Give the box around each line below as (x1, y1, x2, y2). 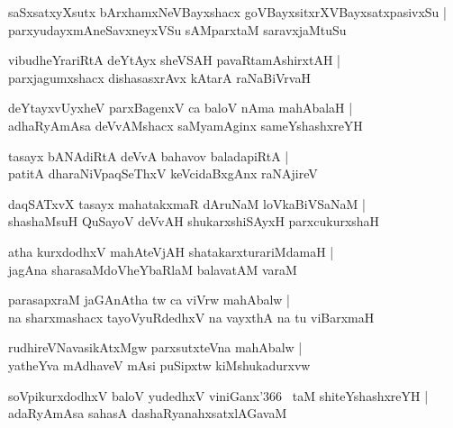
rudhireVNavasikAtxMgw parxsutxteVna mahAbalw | (8, 338, 303, 357)
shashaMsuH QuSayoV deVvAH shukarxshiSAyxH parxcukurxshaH (8, 212, 380, 231)
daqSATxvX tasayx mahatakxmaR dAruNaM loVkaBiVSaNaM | (8, 194, 366, 213)
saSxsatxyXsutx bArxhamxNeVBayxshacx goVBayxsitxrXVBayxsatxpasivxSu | (8, 3, 447, 21)
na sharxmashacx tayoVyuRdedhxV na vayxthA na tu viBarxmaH (8, 307, 375, 326)
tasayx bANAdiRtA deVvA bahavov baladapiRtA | (8, 146, 289, 165)
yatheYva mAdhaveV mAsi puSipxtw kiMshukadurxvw (8, 355, 311, 374)
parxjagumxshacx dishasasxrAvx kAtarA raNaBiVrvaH (8, 68, 311, 87)
